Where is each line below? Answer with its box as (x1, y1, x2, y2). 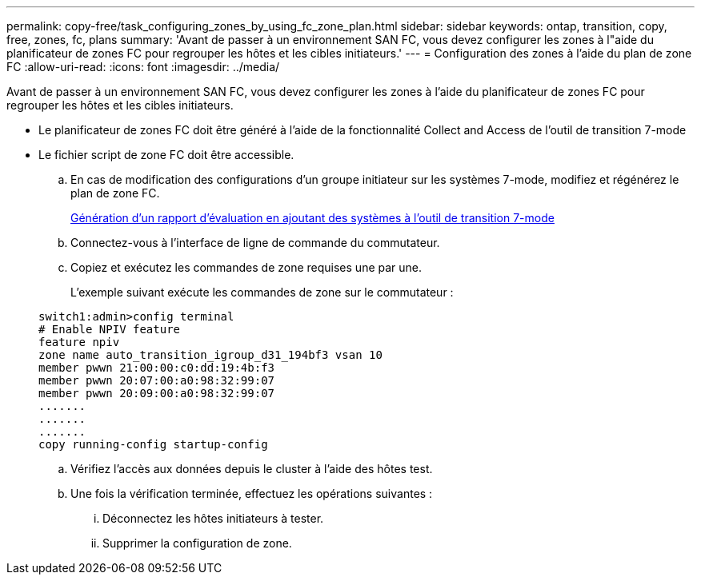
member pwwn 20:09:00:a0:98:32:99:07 (38, 387, 275, 400)
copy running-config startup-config (38, 438, 268, 451)
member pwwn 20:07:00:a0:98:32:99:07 (38, 374, 275, 387)
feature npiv (38, 336, 120, 348)
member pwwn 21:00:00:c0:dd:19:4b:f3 (38, 361, 275, 374)
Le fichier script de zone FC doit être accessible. (38, 148, 294, 161)
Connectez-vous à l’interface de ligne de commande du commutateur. (70, 236, 440, 249)
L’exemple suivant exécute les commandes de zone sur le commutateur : (70, 285, 454, 299)
